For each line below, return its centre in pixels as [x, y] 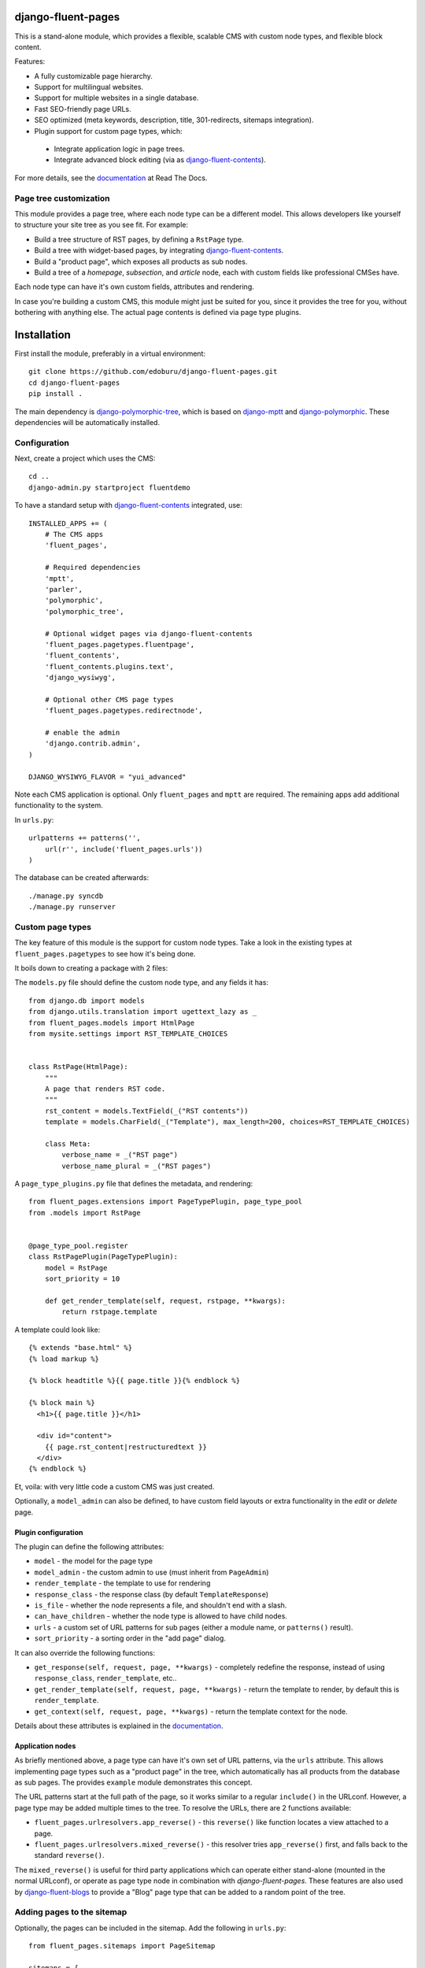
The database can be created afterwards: [82, 878]
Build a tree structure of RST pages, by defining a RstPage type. [139, 239]
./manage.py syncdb [66, 896]
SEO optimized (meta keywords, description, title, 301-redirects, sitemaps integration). [174, 120]
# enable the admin [82, 733]
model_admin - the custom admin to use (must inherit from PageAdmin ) [152, 1572]
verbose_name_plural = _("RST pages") [137, 1166]
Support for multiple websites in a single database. [116, 98]
